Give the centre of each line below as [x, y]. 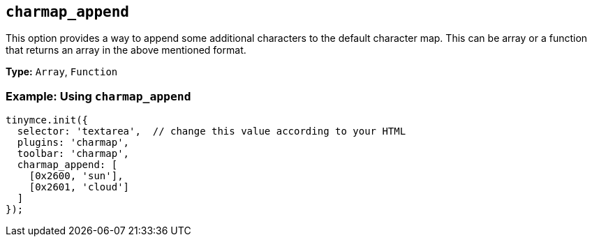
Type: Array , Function [62, 72]
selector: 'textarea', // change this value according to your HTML [212, 131]
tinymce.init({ [47, 120]
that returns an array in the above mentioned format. [126, 50]
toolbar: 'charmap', [73, 154]
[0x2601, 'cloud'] [79, 187]
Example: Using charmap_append [98, 96]
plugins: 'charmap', [73, 143]
